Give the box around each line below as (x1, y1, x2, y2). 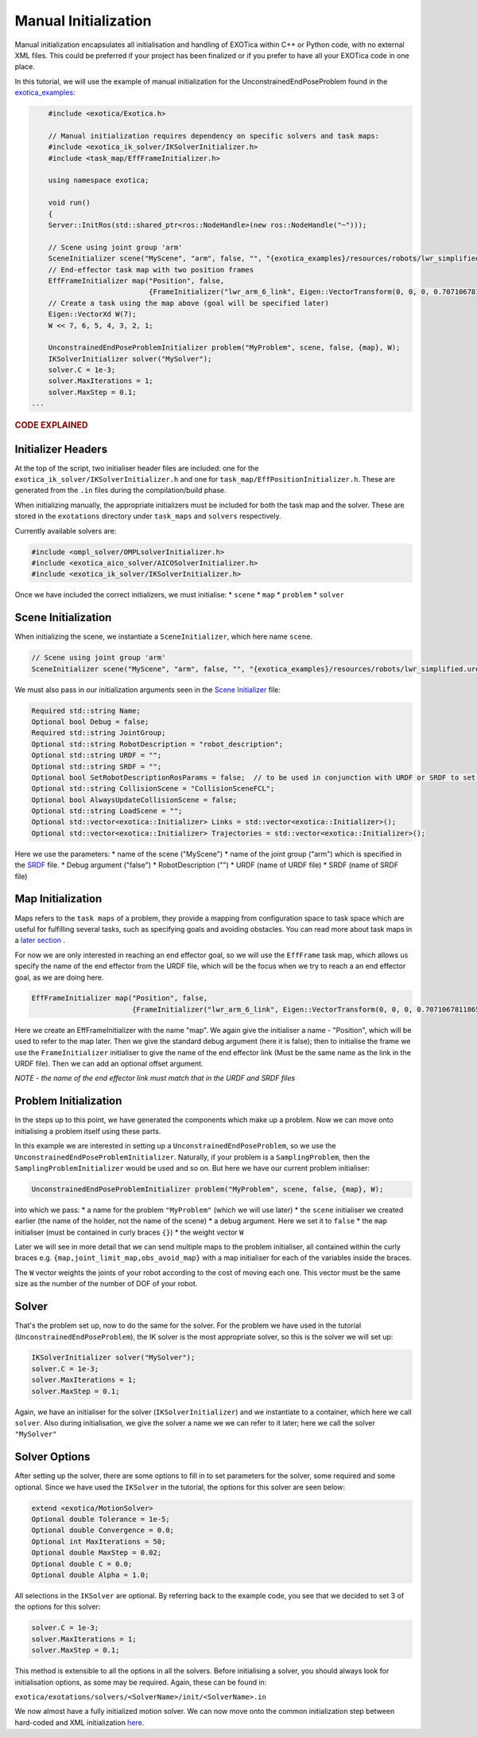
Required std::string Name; (31, 706, 141, 715)
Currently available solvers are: (14, 526, 117, 535)
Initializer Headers (14, 442, 107, 456)
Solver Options (14, 1450, 91, 1464)
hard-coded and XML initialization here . (14, 1717, 145, 1727)
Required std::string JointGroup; (31, 729, 166, 737)
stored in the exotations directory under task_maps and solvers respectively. (14, 511, 281, 521)
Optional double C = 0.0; (31, 1559, 133, 1568)
